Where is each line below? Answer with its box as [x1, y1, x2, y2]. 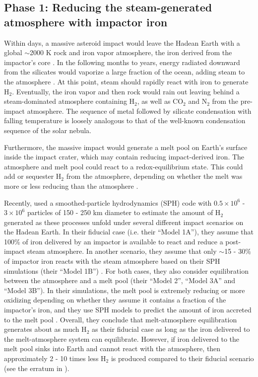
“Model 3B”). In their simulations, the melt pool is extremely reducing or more [4, 285, 245, 295]
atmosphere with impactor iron [4, 14, 168, 29]
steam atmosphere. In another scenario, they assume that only [27, 246, 217, 256]
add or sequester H [4, 171, 62, 181]
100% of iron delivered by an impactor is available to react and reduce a [4, 236, 223, 246]
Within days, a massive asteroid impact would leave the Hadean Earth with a [4, 37, 240, 48]
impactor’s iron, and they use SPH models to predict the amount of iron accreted [4, 304, 252, 315]
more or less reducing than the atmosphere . [4, 180, 138, 191]
